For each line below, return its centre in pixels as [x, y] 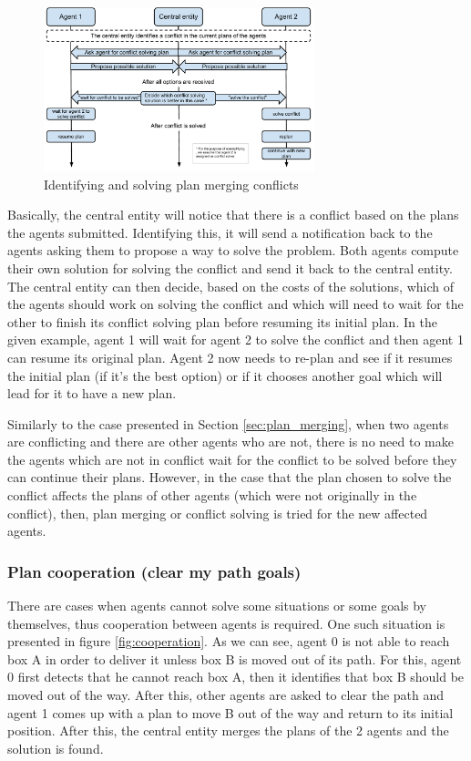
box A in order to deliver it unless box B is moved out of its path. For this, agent [235, 658]
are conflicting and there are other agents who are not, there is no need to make [230, 442]
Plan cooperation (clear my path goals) [154, 571]
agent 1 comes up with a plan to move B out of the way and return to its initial [230, 712]
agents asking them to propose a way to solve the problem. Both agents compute [233, 250]
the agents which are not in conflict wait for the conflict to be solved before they [232, 459]
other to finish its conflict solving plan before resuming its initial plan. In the [222, 321]
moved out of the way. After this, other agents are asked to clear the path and [226, 695]
